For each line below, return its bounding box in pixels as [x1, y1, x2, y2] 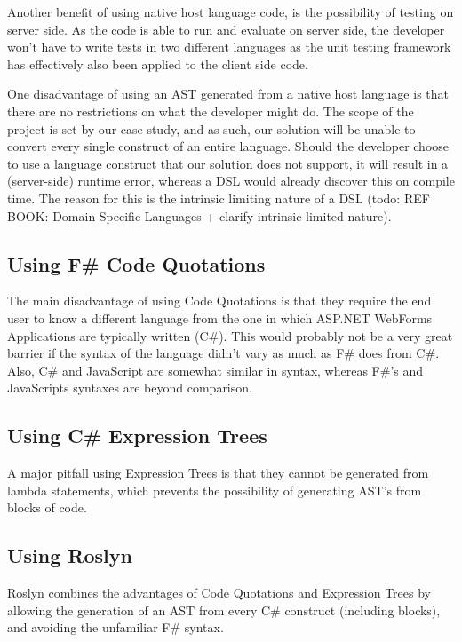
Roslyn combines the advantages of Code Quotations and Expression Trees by [7, 583, 431, 602]
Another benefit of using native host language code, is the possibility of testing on [7, 3, 454, 20]
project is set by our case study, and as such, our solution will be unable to [7, 119, 416, 138]
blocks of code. [7, 498, 87, 517]
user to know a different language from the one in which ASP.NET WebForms [7, 308, 433, 327]
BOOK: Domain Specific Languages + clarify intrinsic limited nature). [7, 206, 392, 225]
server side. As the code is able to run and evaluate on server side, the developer [7, 20, 445, 38]
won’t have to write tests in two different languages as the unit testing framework [7, 37, 451, 56]
